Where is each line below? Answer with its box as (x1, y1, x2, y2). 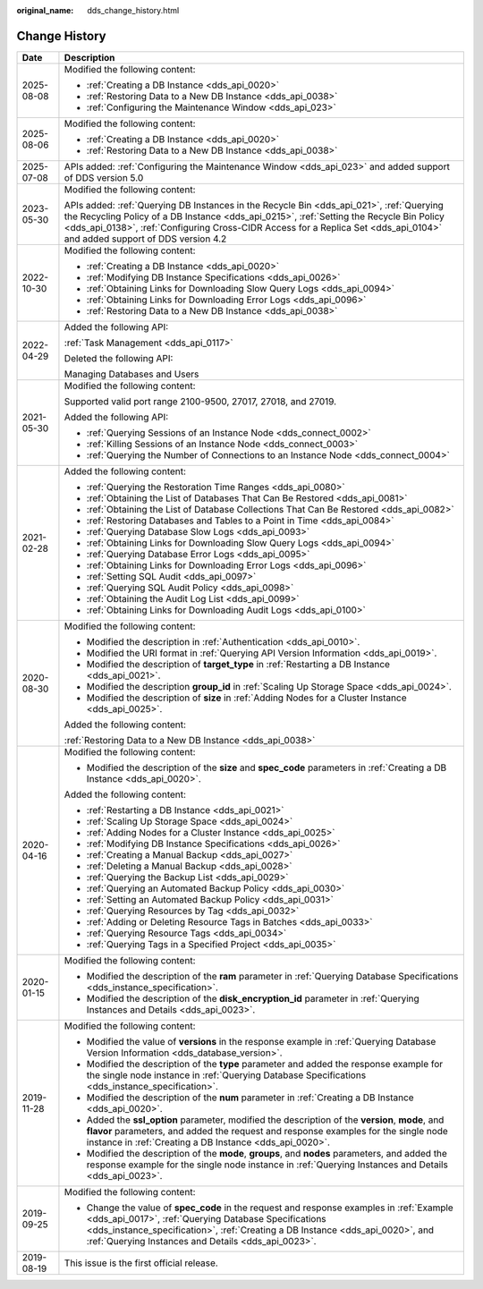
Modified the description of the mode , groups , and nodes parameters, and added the (86, 1147, 447, 1159)
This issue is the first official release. (64, 1257, 218, 1269)
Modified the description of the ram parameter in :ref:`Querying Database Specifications (86, 970, 459, 982)
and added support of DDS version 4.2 (64, 233, 227, 245)
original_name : (16, 5, 74, 15)
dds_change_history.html (87, 5, 180, 15)
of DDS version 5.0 (64, 171, 144, 183)
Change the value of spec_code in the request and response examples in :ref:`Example (86, 1201, 453, 1214)
